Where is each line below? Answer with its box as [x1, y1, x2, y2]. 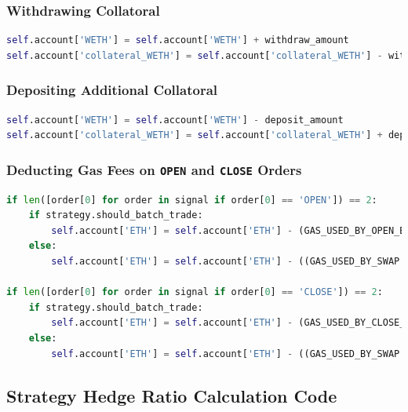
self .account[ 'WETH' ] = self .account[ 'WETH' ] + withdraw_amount [6, 35, 349, 46]
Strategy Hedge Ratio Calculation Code [6, 383, 337, 407]
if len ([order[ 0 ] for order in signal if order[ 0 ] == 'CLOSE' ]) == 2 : [6, 286, 383, 298]
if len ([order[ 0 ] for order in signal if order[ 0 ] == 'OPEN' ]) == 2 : [6, 194, 377, 206]
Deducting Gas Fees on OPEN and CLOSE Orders [6, 159, 302, 179]
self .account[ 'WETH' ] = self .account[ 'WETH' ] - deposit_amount [6, 114, 344, 126]
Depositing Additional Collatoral [6, 80, 217, 100]
